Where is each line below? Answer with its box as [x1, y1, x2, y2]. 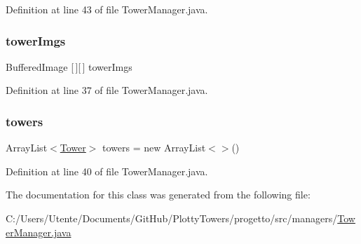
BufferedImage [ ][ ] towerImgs [6, 59, 132, 74]
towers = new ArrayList [102, 140, 206, 155]
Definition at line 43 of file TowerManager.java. [6, 2, 208, 16]
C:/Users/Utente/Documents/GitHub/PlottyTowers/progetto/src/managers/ [6, 211, 338, 225]
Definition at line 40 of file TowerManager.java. [6, 163, 208, 178]
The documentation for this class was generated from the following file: [6, 187, 311, 202]
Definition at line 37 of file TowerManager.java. [6, 83, 208, 97]
